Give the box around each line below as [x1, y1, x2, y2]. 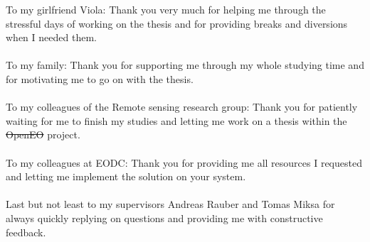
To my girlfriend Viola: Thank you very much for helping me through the [6, 2, 326, 16]
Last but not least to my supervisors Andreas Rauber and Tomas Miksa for [6, 197, 335, 211]
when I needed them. [6, 30, 97, 45]
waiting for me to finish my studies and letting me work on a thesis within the [6, 113, 347, 128]
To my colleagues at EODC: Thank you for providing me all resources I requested [6, 155, 362, 170]
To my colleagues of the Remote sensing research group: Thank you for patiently [6, 99, 358, 114]
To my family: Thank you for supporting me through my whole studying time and [6, 57, 364, 72]
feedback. [6, 224, 46, 239]
